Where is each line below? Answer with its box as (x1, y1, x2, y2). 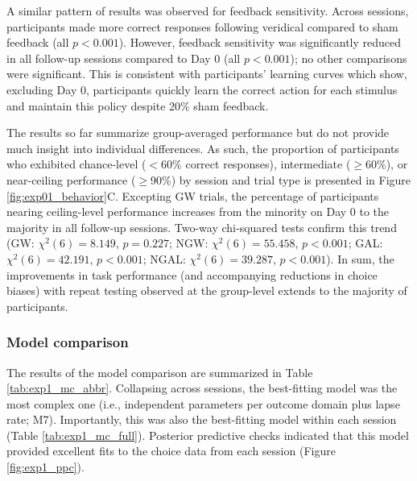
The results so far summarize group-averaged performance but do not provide (6, 124, 390, 141)
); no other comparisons (290, 49, 407, 66)
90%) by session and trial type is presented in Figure (151, 171, 411, 188)
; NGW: (169, 234, 208, 251)
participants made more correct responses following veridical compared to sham (6, 18, 398, 35)
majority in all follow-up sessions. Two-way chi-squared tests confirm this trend (6, 218, 397, 235)
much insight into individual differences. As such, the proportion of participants (6, 139, 399, 156)
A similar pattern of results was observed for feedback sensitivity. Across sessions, (6, 2, 409, 19)
